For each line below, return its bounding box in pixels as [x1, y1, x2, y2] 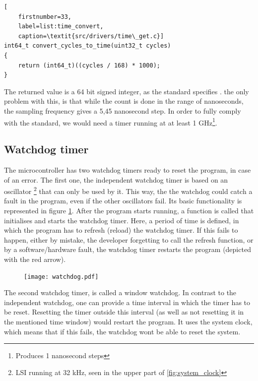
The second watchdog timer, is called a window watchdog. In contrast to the [4, 287, 237, 298]
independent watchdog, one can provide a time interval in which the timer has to [4, 297, 251, 307]
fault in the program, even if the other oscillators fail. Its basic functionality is [4, 195, 242, 206]
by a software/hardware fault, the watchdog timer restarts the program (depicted [4, 244, 251, 254]
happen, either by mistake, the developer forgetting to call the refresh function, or [4, 234, 254, 245]
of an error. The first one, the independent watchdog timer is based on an [4, 174, 228, 185]
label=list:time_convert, [18, 23, 104, 30]
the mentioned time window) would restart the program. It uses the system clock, [4, 317, 253, 327]
